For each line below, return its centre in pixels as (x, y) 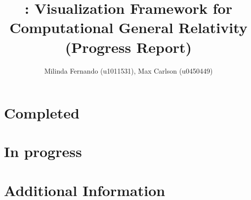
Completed (42, 113)
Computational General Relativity (128, 27)
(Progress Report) (128, 47)
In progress (43, 151)
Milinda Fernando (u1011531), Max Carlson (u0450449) (128, 70)
